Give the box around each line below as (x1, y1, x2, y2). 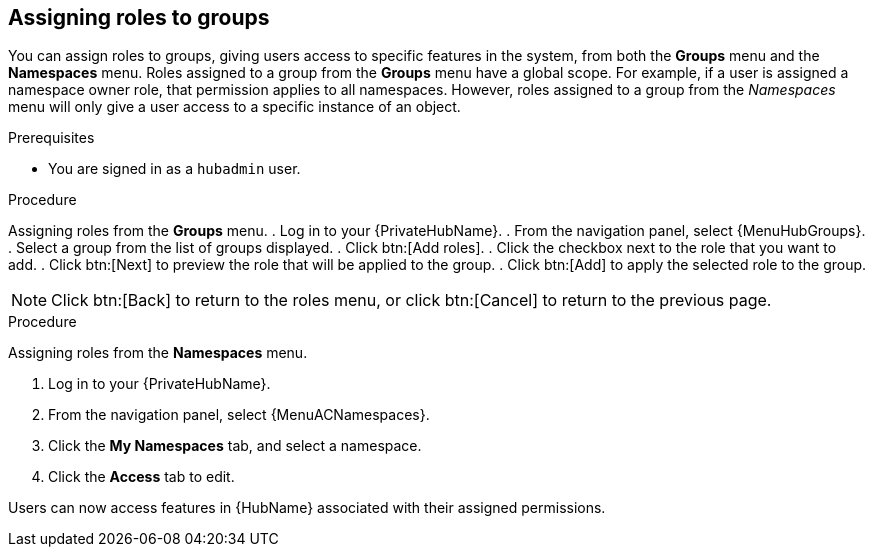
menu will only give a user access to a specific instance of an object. (8, 98, 461, 116)
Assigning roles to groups (8, 5, 270, 30)
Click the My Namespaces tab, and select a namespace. (48, 437, 422, 455)
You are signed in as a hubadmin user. (48, 160, 301, 178)
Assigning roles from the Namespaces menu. (8, 344, 308, 362)
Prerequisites (8, 129, 95, 147)
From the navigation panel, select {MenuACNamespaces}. (48, 406, 430, 424)
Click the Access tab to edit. (48, 468, 235, 486)
